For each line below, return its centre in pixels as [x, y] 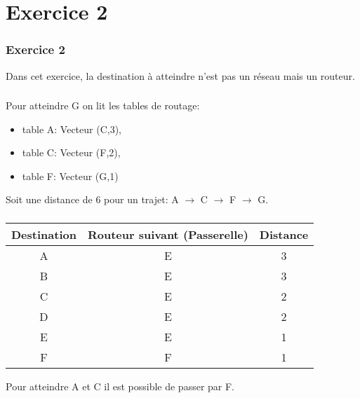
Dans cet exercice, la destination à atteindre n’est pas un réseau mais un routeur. [180, 75]
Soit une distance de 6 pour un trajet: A [92, 199]
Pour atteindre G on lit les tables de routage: [103, 105]
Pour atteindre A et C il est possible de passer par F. [120, 386]
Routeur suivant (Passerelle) [168, 234]
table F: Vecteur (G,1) [70, 176]
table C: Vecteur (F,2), [71, 152]
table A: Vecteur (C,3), [72, 129]
